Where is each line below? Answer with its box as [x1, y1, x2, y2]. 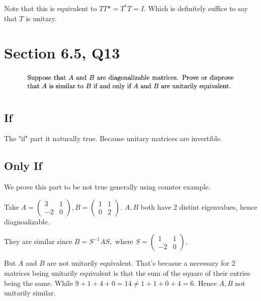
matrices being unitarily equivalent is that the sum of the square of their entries [4, 267, 250, 278]
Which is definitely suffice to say [148, 3, 248, 13]
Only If [4, 158, 42, 173]
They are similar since [4, 236, 72, 247]
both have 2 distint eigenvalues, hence [140, 201, 257, 212]
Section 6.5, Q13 [4, 42, 120, 63]
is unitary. [26, 13, 57, 23]
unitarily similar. [4, 287, 56, 298]
